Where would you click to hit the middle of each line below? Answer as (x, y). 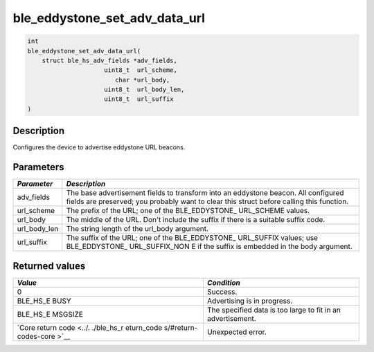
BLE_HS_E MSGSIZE (50, 314)
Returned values (49, 266)
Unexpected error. (237, 332)
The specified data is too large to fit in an (274, 310)
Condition (223, 282)
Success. (222, 292)
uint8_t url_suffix (139, 99)
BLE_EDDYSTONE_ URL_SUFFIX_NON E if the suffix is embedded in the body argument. (209, 247)
